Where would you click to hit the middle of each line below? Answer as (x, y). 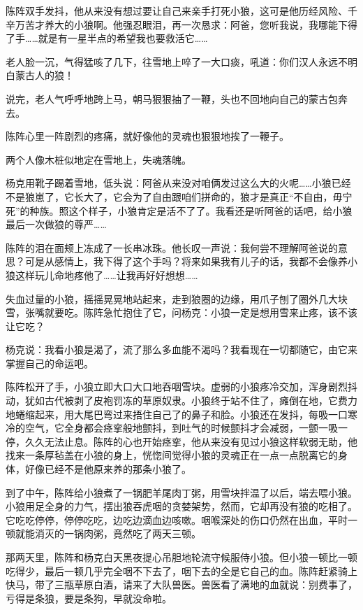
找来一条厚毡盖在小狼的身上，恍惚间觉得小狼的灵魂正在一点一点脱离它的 (172, 455)
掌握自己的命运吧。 (50, 363)
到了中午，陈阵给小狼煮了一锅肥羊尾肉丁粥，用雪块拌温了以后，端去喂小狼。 (181, 492)
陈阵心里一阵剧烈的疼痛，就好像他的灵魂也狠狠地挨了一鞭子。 (147, 136)
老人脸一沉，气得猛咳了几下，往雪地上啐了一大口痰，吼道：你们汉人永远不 (177, 61)
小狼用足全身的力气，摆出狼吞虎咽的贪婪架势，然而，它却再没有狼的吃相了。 (181, 506)
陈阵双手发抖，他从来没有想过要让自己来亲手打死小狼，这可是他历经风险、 (177, 10)
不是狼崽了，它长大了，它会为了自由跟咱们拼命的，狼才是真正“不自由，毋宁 (179, 196)
